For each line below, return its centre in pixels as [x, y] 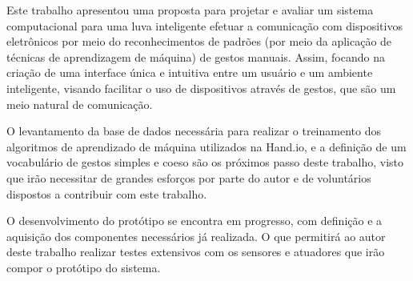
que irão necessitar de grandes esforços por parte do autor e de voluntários [189, 177]
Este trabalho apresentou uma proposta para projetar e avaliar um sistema [190, 10]
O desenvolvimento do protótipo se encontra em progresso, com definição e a [194, 221]
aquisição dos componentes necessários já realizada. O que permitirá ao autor [196, 236]
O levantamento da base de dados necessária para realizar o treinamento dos [194, 131]
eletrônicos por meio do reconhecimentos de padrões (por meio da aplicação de [199, 41]
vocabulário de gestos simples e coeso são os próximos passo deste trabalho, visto [205, 162]
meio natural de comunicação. [80, 104]
